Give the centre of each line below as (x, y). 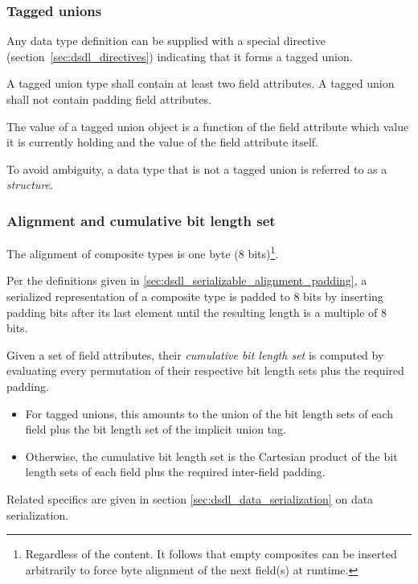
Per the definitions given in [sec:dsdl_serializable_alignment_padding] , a (187, 280)
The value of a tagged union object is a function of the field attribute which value (208, 126)
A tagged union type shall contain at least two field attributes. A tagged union (201, 83)
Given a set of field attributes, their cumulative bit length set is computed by (195, 354)
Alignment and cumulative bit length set (141, 220)
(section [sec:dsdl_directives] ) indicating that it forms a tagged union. (180, 56)
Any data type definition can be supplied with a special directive (166, 41)
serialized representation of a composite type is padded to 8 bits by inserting (195, 296)
